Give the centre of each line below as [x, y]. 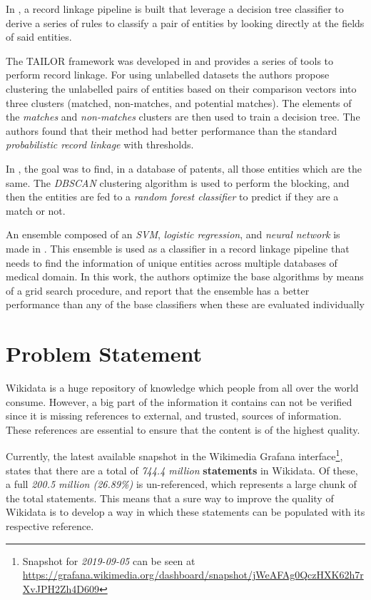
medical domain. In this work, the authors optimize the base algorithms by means [185, 276]
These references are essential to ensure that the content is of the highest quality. [183, 429]
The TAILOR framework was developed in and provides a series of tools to [170, 60]
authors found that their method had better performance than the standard [172, 130]
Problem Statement [104, 354]
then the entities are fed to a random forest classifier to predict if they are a [172, 197]
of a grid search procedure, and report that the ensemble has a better [158, 290]
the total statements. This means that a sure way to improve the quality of [170, 498]
